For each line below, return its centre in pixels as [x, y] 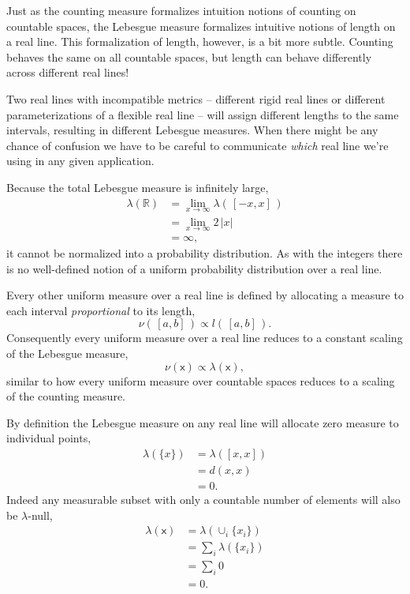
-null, [40, 515]
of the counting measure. [66, 396]
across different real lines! [68, 72]
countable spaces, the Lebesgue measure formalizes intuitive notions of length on [201, 26]
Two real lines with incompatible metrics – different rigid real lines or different [196, 98]
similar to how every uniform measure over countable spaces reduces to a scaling [201, 380]
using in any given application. [80, 161]
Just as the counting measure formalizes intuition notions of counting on [181, 10]
